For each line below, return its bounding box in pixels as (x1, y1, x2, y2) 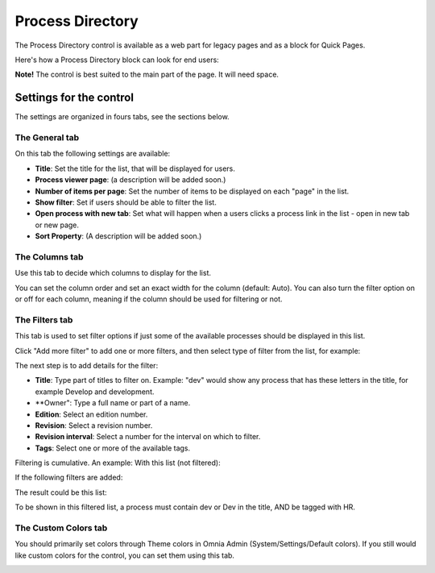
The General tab (14, 132, 80, 143)
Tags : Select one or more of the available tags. (35, 443, 191, 453)
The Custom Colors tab (14, 522, 108, 534)
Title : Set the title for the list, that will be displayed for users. (35, 164, 235, 173)
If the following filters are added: (14, 472, 123, 483)
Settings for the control (14, 91, 135, 105)
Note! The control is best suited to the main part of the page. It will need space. (14, 69, 280, 80)
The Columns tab (14, 251, 84, 262)
